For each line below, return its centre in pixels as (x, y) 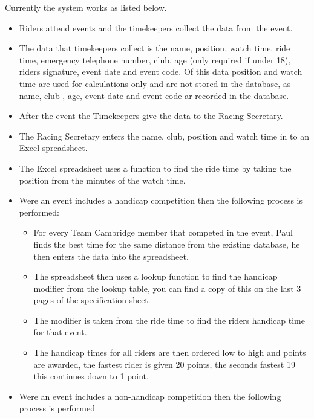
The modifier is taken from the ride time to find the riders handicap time (169, 320)
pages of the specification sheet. (92, 300)
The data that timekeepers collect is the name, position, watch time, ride (155, 48)
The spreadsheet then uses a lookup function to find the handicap (155, 276)
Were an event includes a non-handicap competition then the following (150, 396)
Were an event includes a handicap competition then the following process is (161, 200)
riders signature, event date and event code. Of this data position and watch (161, 72)
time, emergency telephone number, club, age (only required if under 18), (155, 59)
